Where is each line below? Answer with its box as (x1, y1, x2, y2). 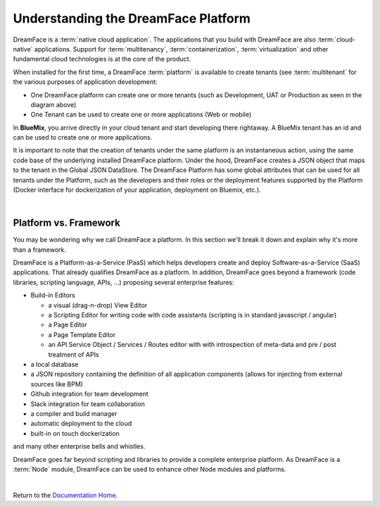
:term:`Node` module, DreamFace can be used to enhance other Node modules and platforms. (13, 465, 286, 473)
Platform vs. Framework (13, 217, 121, 229)
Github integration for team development (30, 390, 149, 398)
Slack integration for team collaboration (30, 399, 146, 408)
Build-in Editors (30, 291, 75, 300)
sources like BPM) (30, 379, 84, 388)
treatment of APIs (48, 350, 99, 359)
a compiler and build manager (30, 409, 118, 417)
